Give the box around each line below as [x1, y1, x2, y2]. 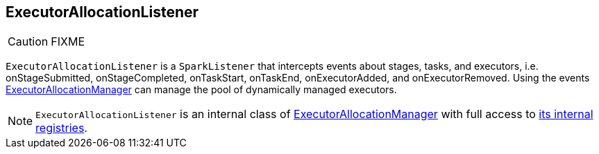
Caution [8, 35, 49, 49]
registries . [35, 121, 87, 135]
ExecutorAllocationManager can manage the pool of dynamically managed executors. [6, 84, 397, 96]
